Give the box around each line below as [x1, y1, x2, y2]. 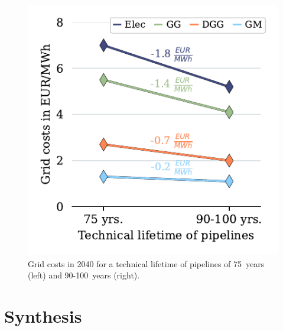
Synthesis [4, 303, 82, 327]
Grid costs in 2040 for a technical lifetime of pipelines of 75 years [28, 257, 265, 270]
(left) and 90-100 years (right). [28, 269, 140, 281]
